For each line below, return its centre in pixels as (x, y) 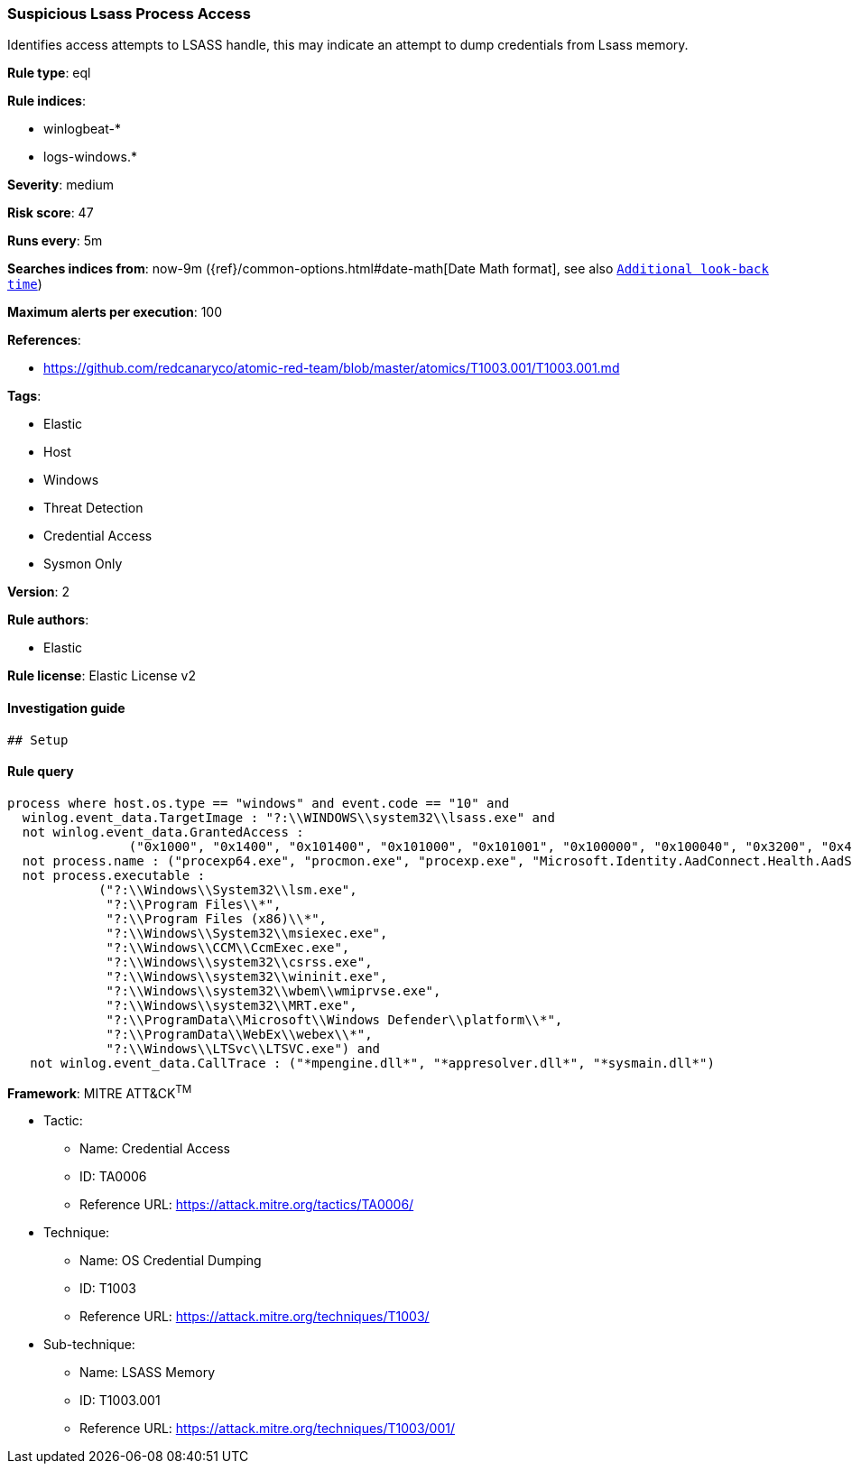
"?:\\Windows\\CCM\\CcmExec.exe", (228, 947)
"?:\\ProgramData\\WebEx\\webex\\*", (239, 1034)
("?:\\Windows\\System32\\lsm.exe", (228, 889)
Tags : (24, 396)
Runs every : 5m (55, 241)
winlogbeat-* (82, 129)
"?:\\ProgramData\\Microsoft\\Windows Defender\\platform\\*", (334, 1019)
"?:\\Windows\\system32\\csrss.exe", (239, 962)
